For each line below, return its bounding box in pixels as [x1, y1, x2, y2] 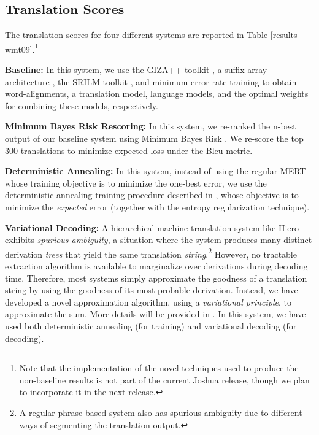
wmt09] [5, 42, 33, 55]
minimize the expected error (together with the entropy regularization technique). [5, 200, 310, 213]
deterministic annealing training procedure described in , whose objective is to [5, 188, 299, 201]
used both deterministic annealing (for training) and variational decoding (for [5, 319, 297, 332]
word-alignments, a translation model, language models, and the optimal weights [5, 87, 309, 100]
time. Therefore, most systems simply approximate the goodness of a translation [5, 271, 307, 284]
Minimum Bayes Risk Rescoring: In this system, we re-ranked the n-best [5, 120, 296, 133]
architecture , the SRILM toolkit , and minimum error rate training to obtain [5, 75, 297, 88]
